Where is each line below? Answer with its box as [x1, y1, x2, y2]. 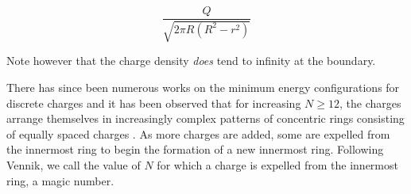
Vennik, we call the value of [6, 157, 141, 173]
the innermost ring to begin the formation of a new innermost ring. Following [6, 141, 384, 158]
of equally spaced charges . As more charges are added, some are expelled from [6, 125, 390, 142]
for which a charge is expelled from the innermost [157, 157, 398, 173]
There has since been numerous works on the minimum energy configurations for [6, 79, 400, 96]
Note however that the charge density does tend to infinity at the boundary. [6, 52, 376, 69]
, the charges [339, 94, 401, 111]
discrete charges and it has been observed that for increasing [6, 94, 301, 111]
